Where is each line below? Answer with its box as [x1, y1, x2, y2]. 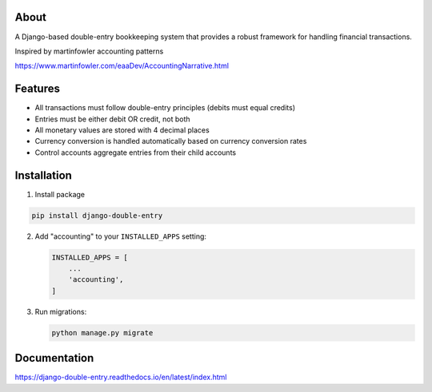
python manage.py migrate [51, 328, 154, 337]
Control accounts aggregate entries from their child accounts [34, 148, 236, 157]
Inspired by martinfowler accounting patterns [14, 46, 164, 56]
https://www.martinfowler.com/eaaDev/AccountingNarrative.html [14, 61, 230, 71]
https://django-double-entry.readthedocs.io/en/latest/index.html [14, 372, 227, 382]
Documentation [14, 351, 94, 365]
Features [14, 82, 60, 96]
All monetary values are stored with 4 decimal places [34, 125, 210, 135]
